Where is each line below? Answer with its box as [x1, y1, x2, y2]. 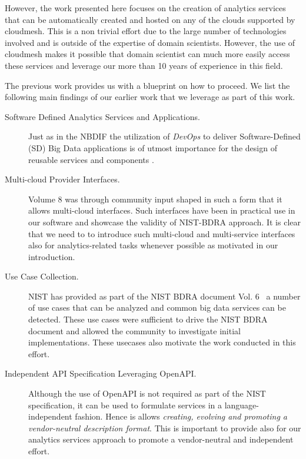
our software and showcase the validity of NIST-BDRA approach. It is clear [28, 215, 301, 228]
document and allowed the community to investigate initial [28, 324, 241, 337]
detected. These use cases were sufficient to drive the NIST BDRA [28, 313, 268, 325]
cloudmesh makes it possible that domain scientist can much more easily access [5, 48, 290, 60]
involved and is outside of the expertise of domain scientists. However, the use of [5, 36, 295, 48]
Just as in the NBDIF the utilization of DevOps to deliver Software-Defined [28, 130, 301, 142]
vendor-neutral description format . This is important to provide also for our [28, 421, 301, 434]
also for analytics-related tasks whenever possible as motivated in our [28, 239, 278, 251]
